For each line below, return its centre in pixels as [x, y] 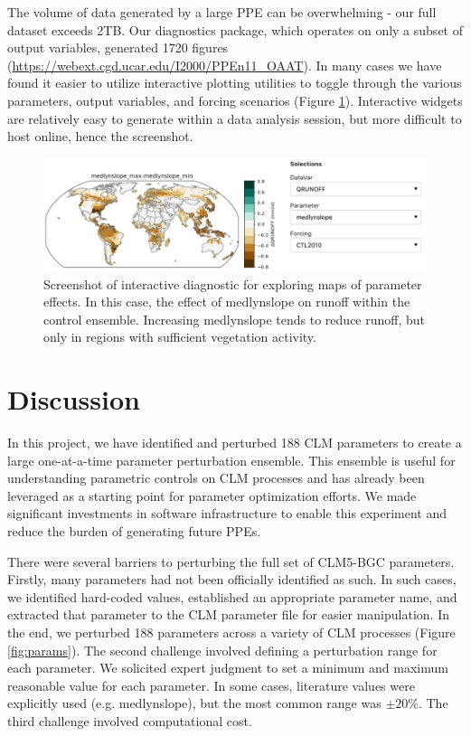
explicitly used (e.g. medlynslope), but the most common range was [194, 703]
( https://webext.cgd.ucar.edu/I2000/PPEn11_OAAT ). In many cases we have [225, 65]
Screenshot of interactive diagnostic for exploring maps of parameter [233, 283]
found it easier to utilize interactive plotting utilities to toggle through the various [235, 83]
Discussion [74, 399]
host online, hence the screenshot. [100, 136]
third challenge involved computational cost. [130, 720]
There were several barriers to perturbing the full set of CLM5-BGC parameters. [231, 561]
